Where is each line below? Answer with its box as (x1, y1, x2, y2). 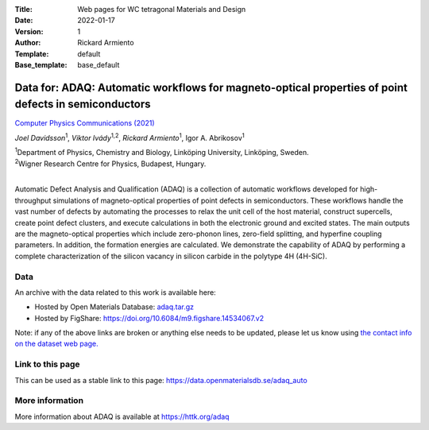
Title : (14, 5, 33, 14)
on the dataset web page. (14, 339, 99, 349)
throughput (14, 196, 52, 205)
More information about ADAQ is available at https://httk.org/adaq (14, 412, 230, 421)
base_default (77, 60, 120, 69)
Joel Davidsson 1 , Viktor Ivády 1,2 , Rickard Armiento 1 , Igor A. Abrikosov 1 (14, 132, 245, 142)
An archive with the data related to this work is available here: (14, 287, 216, 297)
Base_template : (14, 60, 68, 69)
